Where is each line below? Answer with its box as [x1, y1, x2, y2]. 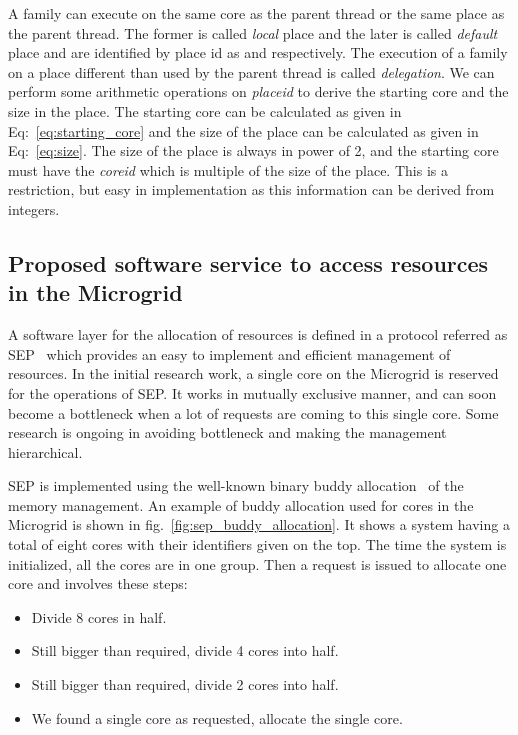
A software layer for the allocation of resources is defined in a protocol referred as [8, 324, 508, 345]
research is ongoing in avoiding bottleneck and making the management [8, 422, 447, 443]
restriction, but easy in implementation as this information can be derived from [8, 179, 495, 200]
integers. [8, 198, 60, 219]
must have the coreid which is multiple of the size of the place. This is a [8, 159, 448, 180]
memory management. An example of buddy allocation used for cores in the [8, 494, 474, 515]
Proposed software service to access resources [8, 247, 489, 278]
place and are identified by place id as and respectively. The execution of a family [8, 42, 508, 63]
